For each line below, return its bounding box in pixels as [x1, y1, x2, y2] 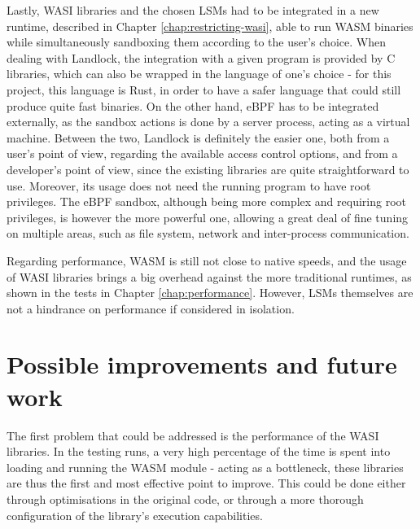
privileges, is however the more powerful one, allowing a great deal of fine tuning [7, 208, 409, 225]
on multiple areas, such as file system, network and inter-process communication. [7, 225, 409, 242]
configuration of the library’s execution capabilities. [7, 506, 263, 523]
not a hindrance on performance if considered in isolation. [7, 299, 295, 317]
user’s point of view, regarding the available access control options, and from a [7, 145, 398, 162]
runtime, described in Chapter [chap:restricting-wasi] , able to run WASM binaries [7, 17, 413, 34]
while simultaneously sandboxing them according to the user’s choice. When [7, 33, 386, 50]
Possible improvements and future [7, 348, 397, 381]
